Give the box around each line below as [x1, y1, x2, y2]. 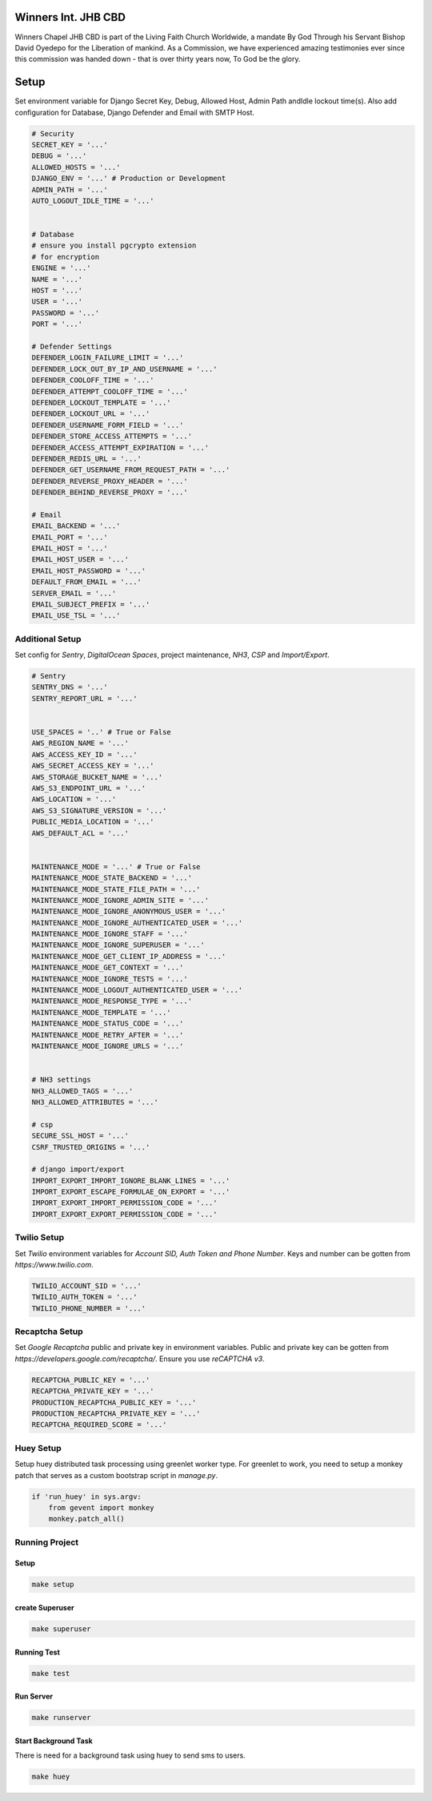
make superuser [31, 1625, 91, 1634]
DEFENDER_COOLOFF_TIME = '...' [31, 376, 155, 385]
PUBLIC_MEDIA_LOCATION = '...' [31, 817, 155, 827]
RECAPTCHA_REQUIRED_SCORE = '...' [31, 1420, 167, 1429]
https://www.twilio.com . [14, 1259, 94, 1269]
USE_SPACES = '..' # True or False [31, 727, 171, 737]
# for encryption [31, 252, 100, 261]
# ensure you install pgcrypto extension [31, 241, 197, 250]
